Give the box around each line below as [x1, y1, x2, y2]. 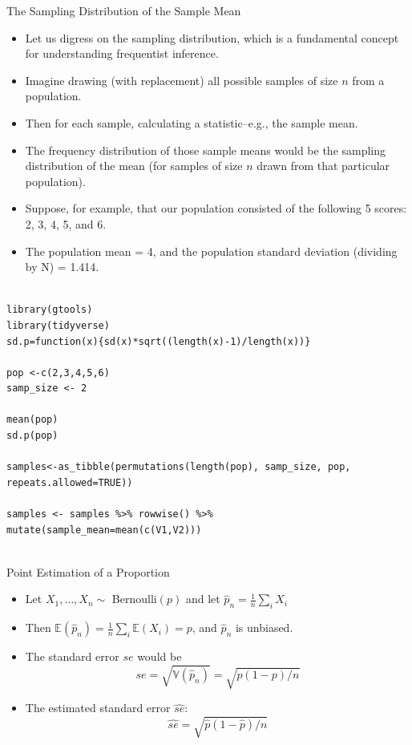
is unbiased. [235, 619, 293, 636]
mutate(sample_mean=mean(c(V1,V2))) [6, 524, 202, 536]
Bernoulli [111, 590, 157, 607]
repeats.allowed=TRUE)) [6, 476, 133, 488]
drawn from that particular [256, 157, 390, 174]
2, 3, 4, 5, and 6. [25, 215, 107, 232]
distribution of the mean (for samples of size [25, 157, 243, 174]
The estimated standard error [25, 699, 171, 716]
